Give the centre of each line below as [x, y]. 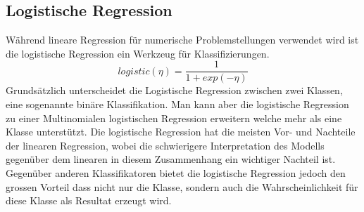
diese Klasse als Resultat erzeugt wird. [89, 200]
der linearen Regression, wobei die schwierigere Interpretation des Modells [165, 145]
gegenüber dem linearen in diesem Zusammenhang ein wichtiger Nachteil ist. [171, 159]
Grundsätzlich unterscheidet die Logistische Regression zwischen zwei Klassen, [174, 90]
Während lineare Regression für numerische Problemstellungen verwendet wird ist [182, 40]
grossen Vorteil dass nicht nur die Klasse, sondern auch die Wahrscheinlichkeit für [182, 186]
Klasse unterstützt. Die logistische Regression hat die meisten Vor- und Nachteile [181, 132]
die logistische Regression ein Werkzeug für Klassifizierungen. [138, 53]
